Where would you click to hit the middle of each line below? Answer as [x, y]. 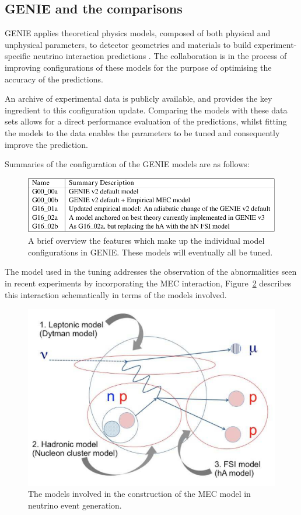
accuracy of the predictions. [54, 79]
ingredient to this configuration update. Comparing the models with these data [146, 110]
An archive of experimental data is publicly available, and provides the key [139, 98]
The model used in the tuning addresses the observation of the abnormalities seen [151, 272]
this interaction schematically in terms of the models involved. [116, 294]
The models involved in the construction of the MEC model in [139, 494]
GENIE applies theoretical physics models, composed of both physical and [138, 33]
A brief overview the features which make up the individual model [146, 241]
